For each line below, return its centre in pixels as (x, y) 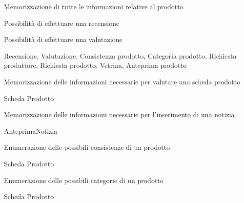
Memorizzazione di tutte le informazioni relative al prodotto (94, 6)
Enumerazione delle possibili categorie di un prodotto (84, 180)
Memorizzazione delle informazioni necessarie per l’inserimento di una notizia (119, 114)
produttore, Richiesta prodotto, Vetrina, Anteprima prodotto (95, 65)
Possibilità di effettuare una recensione (62, 23)
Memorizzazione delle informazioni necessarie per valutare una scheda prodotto (122, 81)
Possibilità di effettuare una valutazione (63, 39)
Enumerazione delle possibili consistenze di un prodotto (87, 147)
